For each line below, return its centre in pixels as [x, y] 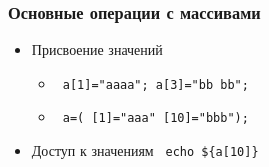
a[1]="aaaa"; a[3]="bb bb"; [155, 84]
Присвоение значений [97, 49]
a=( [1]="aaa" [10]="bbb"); [155, 118]
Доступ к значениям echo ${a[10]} [145, 150]
